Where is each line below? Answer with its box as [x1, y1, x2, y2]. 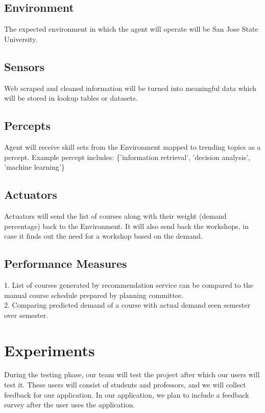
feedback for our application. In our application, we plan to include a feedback [4, 389, 249, 400]
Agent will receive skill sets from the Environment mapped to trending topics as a [4, 141, 261, 152]
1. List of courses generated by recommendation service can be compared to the [4, 279, 253, 290]
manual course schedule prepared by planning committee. [4, 289, 184, 300]
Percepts [4, 118, 51, 133]
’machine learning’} [4, 162, 65, 172]
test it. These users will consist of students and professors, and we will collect [4, 379, 246, 390]
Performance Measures [4, 256, 127, 271]
